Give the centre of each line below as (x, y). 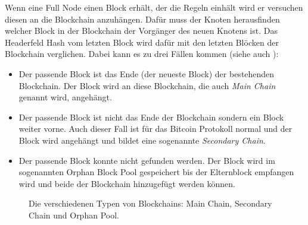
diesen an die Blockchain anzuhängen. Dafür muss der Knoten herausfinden (142, 19)
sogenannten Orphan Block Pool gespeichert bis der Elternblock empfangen (156, 172)
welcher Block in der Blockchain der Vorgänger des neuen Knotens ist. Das (141, 31)
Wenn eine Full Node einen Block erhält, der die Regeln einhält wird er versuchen (154, 7)
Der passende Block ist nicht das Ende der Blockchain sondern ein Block (151, 117)
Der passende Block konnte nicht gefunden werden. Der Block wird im (147, 160)
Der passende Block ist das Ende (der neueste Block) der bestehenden (147, 73)
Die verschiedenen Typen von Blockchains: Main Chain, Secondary (150, 203)
